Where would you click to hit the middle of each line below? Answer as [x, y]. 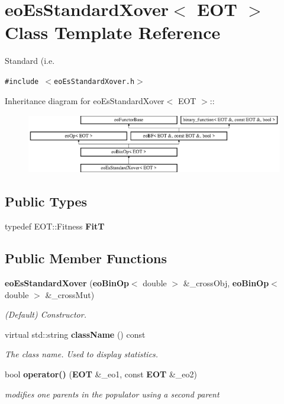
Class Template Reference [113, 32]
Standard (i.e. [30, 61]
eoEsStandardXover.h [94, 81]
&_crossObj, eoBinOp [226, 283]
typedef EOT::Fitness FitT [55, 226]
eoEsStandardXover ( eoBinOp [67, 283]
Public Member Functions [86, 258]
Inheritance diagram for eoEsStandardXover [85, 100]
